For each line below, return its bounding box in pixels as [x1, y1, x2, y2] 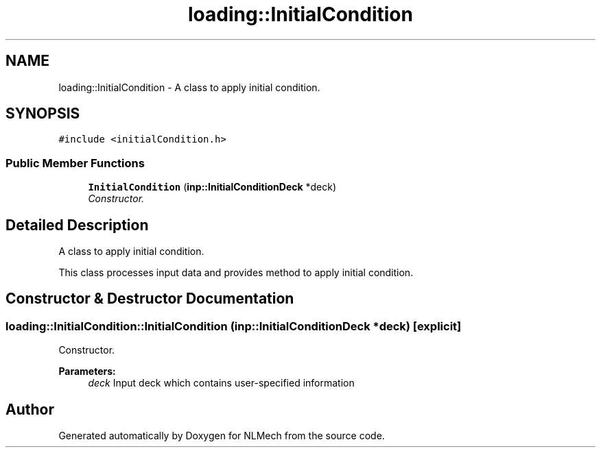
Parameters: [58, 365, 116, 378]
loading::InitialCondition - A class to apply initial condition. [58, 81, 320, 93]
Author [5, 400, 54, 418]
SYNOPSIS [5, 105, 80, 123]
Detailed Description [5, 216, 149, 234]
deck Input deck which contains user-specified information [88, 377, 355, 389]
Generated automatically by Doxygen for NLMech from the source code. [58, 430, 385, 442]
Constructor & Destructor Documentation [5, 290, 294, 308]
